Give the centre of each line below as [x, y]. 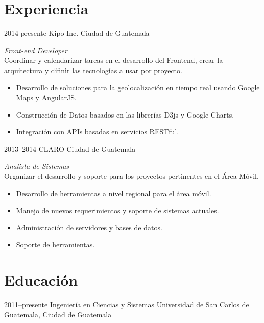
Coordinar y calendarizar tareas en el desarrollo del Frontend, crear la [114, 60]
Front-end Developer [36, 50]
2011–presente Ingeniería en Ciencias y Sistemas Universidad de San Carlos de [127, 304]
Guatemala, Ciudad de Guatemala [58, 314]
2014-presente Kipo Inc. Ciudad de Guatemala [77, 33]
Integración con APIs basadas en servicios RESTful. [98, 132]
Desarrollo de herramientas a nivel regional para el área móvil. [114, 193]
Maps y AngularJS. [46, 97]
